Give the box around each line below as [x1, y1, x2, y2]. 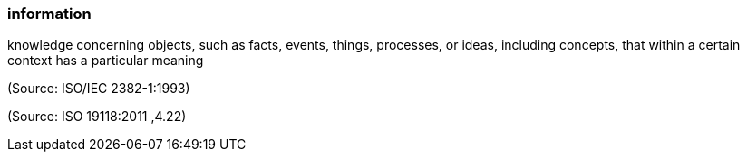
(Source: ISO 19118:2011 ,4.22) [7, 108, 187, 125]
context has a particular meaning [7, 52, 204, 69]
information [7, 5, 92, 23]
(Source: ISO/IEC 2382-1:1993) [7, 80, 190, 97]
